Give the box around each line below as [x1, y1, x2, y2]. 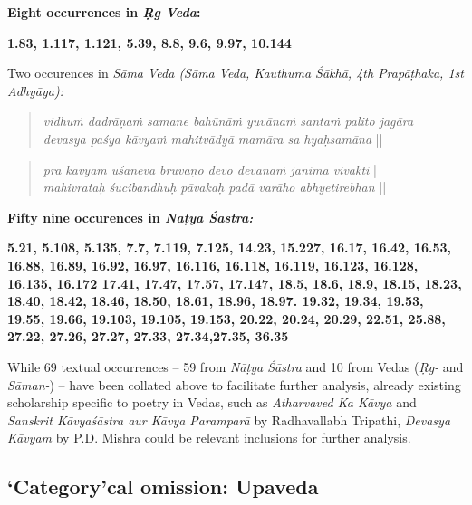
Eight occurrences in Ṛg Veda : [7, 3, 201, 21]
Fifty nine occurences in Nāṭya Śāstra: [7, 207, 254, 226]
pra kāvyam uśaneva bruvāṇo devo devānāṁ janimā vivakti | [43, 159, 377, 178]
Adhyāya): [7, 81, 63, 100]
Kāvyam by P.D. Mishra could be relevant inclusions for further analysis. [7, 428, 411, 447]
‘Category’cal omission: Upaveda [7, 472, 319, 500]
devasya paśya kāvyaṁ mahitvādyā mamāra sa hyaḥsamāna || [43, 129, 383, 148]
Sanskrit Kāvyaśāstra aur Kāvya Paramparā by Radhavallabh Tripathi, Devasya [7, 410, 451, 429]
